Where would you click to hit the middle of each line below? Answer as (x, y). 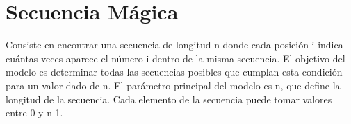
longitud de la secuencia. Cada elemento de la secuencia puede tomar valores (169, 99)
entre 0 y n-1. (34, 113)
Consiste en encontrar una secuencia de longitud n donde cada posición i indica (174, 45)
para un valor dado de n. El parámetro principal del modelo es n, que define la (173, 85)
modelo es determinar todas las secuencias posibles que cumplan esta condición (174, 72)
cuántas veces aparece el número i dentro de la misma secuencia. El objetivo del (175, 58)
